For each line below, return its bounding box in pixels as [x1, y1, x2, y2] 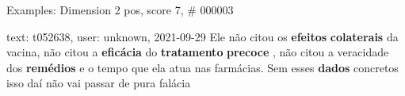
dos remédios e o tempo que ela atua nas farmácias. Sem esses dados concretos [6, 59, 399, 75]
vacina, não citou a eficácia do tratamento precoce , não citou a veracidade [6, 44, 389, 60]
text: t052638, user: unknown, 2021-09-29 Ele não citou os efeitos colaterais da [6, 28, 399, 44]
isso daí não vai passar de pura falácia [6, 75, 191, 91]
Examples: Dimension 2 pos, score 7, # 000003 [6, 2, 234, 17]
